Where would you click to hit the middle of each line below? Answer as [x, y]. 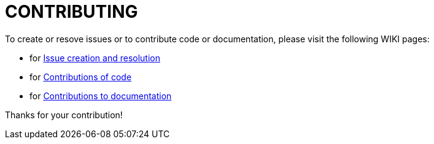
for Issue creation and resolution [95, 58]
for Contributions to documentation [101, 96]
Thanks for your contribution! [64, 115]
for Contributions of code [81, 77]
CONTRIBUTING [72, 12]
